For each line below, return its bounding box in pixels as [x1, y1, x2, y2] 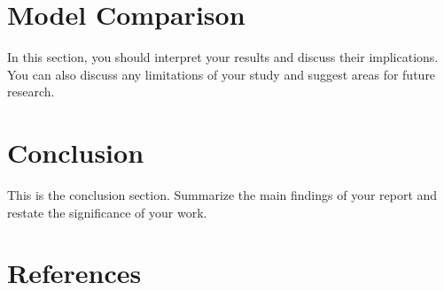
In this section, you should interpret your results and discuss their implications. [7, 48, 439, 66]
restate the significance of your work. [7, 203, 207, 221]
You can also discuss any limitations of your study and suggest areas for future [7, 65, 436, 83]
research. [7, 82, 55, 101]
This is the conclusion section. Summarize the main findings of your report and [7, 186, 438, 204]
